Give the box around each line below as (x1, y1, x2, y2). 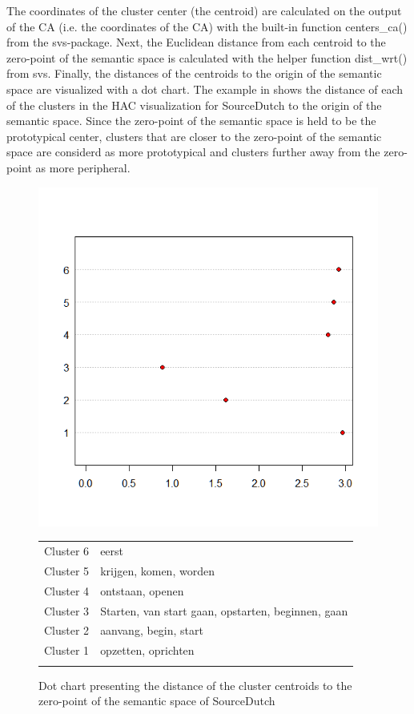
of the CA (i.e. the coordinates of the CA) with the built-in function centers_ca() (6, 18, 408, 34)
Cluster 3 (44, 602, 90, 619)
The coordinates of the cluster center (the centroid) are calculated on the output (6, 2, 402, 18)
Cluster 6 (44, 543, 90, 559)
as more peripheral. (35, 159, 131, 175)
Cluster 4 (44, 582, 90, 599)
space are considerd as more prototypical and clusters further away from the (6, 143, 380, 160)
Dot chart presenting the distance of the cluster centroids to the (38, 676, 352, 693)
